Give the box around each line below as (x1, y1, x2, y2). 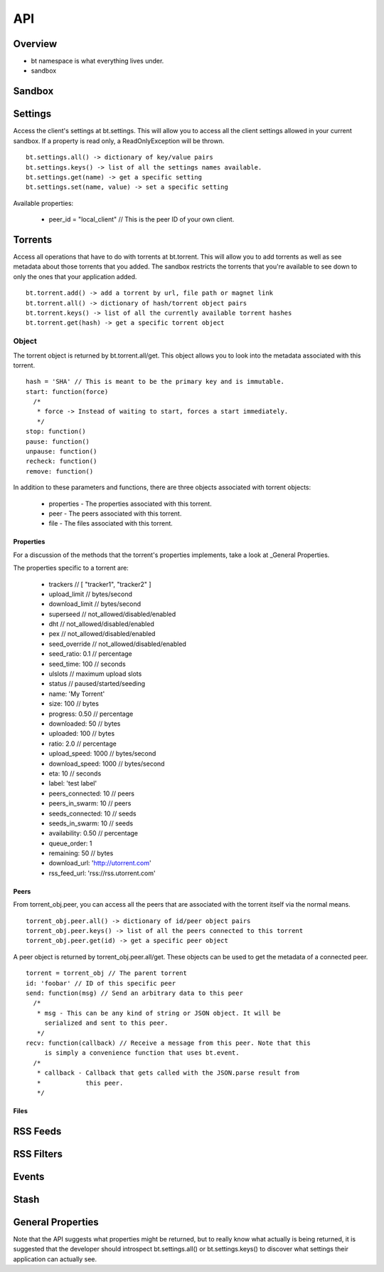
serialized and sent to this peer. (44, 1019, 169, 1027)
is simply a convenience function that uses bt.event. (44, 1049, 240, 1057)
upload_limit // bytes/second (48, 590, 133, 598)
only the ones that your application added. (13, 272, 137, 281)
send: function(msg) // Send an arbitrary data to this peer (26, 989, 243, 997)
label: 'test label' (48, 779, 97, 788)
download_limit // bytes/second (48, 600, 142, 608)
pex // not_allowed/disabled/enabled (48, 630, 156, 638)
